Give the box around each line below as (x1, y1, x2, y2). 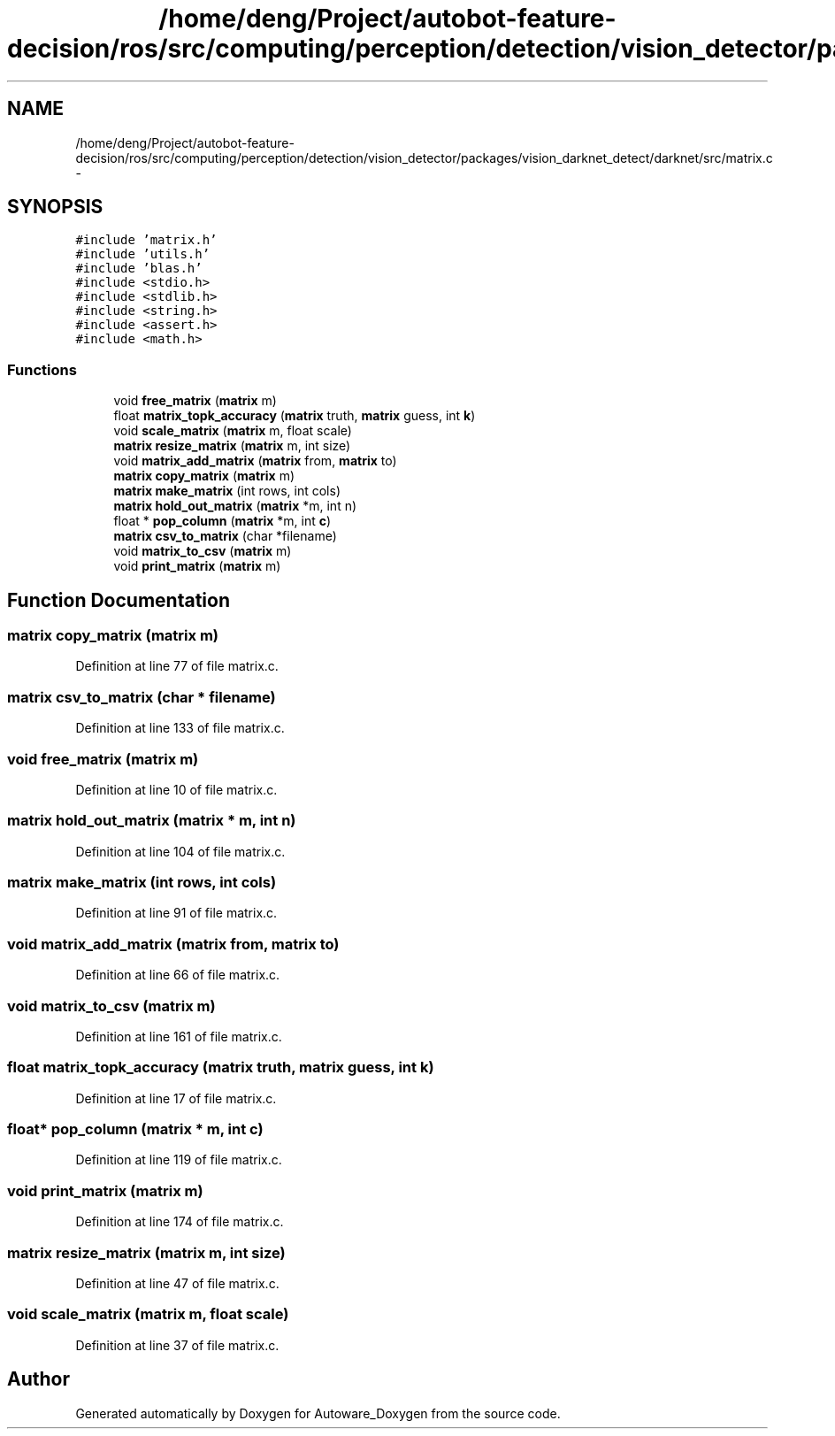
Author (7, 1368, 70, 1391)
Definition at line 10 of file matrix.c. (75, 781, 278, 797)
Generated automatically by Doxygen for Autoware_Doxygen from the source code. (75, 1405, 561, 1421)
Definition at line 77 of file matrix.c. (75, 658, 279, 674)
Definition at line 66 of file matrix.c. (75, 967, 280, 983)
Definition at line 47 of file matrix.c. (75, 1275, 280, 1291)
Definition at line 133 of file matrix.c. (75, 720, 285, 736)
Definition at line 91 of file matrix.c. (75, 905, 278, 921)
